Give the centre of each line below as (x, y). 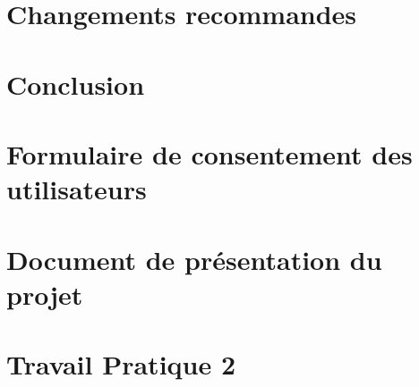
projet (45, 294)
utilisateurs (77, 189)
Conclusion (76, 84)
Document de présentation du (194, 259)
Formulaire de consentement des (209, 153)
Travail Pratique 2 (121, 364)
